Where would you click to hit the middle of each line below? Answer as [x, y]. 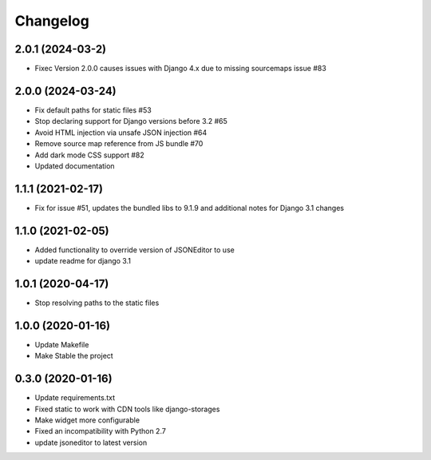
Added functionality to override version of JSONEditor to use [134, 250]
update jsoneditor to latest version [91, 442]
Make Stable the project [74, 356]
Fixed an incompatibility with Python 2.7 [101, 431]
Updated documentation [75, 166]
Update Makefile [62, 344]
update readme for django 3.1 [83, 261]
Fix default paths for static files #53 [93, 110]
